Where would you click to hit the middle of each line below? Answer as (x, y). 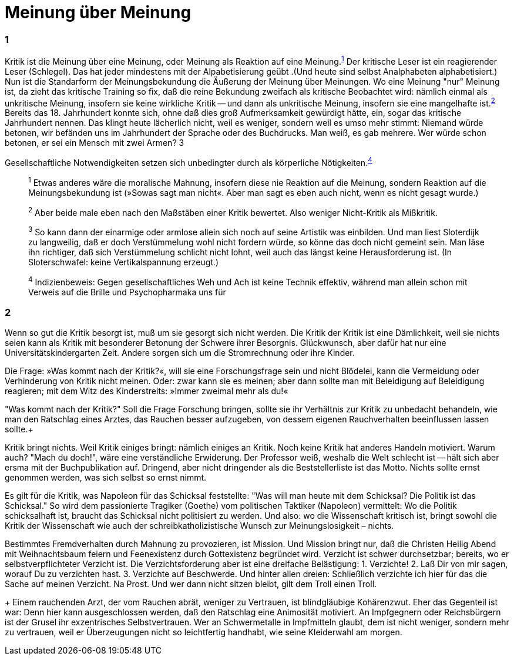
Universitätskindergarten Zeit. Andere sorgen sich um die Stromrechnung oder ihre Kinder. (180, 353)
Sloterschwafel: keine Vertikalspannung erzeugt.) (124, 262)
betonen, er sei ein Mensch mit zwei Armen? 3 (95, 143)
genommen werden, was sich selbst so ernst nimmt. (106, 478)
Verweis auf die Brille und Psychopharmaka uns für (127, 292)
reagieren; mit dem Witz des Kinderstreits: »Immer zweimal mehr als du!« (147, 391)
